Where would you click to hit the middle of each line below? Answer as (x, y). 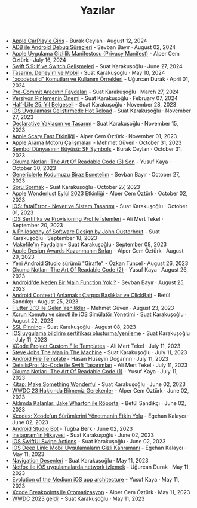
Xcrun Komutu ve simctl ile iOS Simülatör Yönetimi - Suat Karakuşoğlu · (99, 314)
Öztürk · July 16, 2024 (39, 60)
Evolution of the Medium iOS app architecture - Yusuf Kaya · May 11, (96, 480)
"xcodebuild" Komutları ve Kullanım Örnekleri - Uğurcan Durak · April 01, (101, 79)
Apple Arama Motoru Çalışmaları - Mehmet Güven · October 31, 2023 (97, 143)
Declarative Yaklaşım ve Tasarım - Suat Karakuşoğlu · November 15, (95, 124)
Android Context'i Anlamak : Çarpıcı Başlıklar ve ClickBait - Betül (91, 295)
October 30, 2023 (34, 168)
